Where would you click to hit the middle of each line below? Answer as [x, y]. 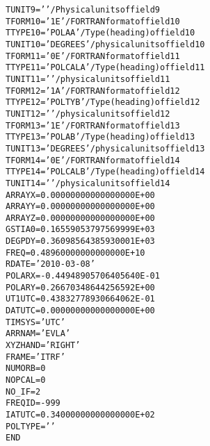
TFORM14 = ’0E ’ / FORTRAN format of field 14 [93, 160]
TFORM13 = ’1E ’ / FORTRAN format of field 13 [93, 125]
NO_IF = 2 [23, 391]
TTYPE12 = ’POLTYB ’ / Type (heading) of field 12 [103, 102]
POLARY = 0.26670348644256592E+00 [80, 287]
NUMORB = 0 [26, 369]
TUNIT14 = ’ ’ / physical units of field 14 [88, 183]
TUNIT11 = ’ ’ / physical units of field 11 [88, 79]
